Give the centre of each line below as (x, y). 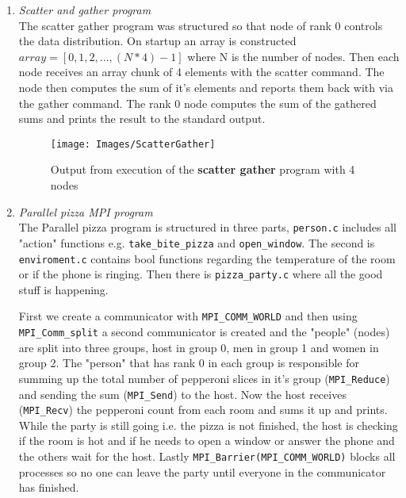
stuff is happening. (63, 289)
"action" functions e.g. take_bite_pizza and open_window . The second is (197, 242)
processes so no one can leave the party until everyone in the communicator (202, 471)
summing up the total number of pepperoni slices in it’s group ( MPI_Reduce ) (204, 378)
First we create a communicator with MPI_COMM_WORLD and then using (188, 316)
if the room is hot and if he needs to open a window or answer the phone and (207, 441)
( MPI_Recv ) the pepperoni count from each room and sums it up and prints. (203, 410)
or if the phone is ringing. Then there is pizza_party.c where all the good (201, 274)
